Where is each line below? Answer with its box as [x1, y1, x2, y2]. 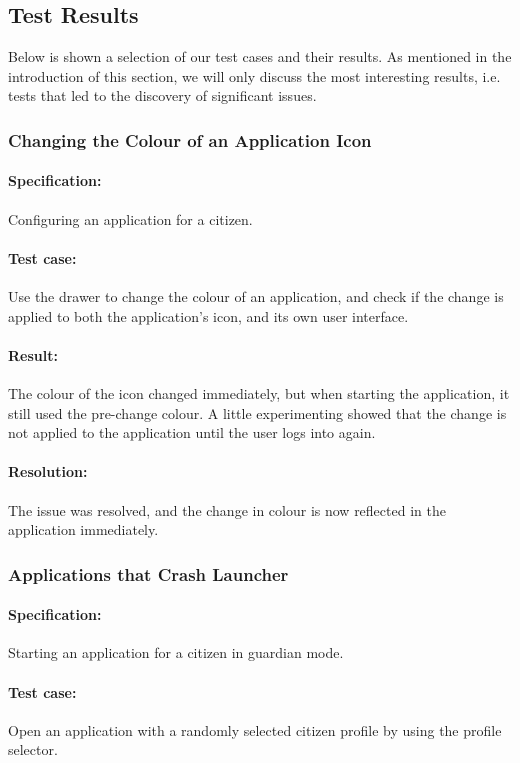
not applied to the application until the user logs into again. [8, 422, 376, 443]
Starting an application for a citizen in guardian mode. [8, 642, 344, 663]
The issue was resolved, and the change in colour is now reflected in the [8, 499, 446, 520]
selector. [8, 739, 58, 760]
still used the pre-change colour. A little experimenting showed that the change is [8, 402, 507, 423]
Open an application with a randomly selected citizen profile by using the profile [8, 719, 502, 740]
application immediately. [8, 519, 159, 540]
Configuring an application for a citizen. [8, 208, 253, 229]
